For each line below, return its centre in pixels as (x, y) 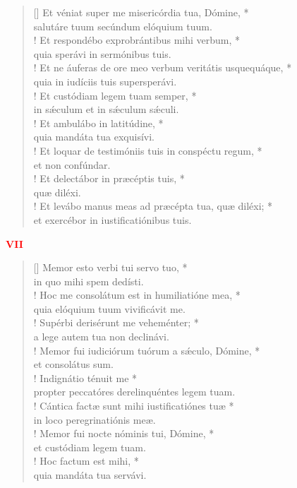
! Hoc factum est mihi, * (86, 461)
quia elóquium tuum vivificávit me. (109, 308)
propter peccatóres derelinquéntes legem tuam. (134, 392)
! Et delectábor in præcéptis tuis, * (109, 178)
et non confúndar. (72, 164)
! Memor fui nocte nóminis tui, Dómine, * (124, 433)
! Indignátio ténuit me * (85, 377)
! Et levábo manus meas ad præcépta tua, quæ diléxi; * (153, 206)
